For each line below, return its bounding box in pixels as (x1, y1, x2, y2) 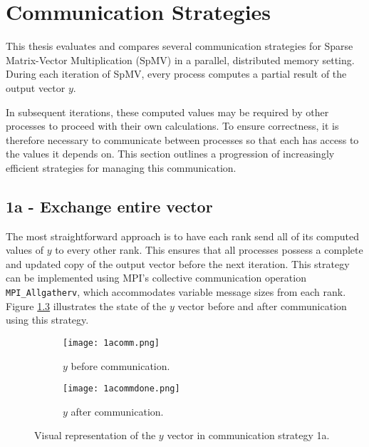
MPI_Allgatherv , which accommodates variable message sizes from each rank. (6, 284, 346, 299)
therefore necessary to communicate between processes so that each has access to (6, 132, 359, 147)
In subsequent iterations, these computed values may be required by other (6, 104, 329, 119)
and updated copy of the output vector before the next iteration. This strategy (6, 256, 350, 271)
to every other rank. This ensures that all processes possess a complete (55, 242, 363, 257)
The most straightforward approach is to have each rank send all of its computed (6, 228, 360, 243)
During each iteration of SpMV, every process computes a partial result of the (6, 66, 347, 81)
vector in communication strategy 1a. (167, 428, 330, 443)
